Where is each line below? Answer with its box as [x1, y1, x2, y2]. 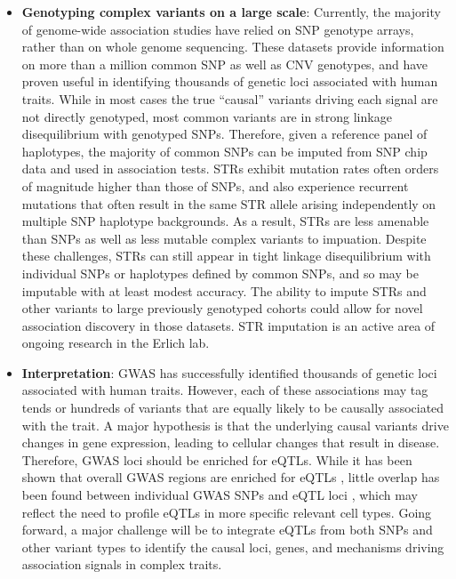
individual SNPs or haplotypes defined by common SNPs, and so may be [21, 263, 419, 282]
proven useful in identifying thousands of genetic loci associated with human [21, 72, 438, 91]
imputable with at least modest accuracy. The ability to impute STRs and [21, 281, 427, 300]
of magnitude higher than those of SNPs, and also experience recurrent [21, 176, 409, 195]
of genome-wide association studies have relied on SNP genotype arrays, [21, 20, 414, 38]
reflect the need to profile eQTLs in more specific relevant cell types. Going [21, 503, 432, 521]
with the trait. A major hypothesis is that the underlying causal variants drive [21, 415, 449, 434]
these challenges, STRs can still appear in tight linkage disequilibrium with [21, 246, 431, 265]
